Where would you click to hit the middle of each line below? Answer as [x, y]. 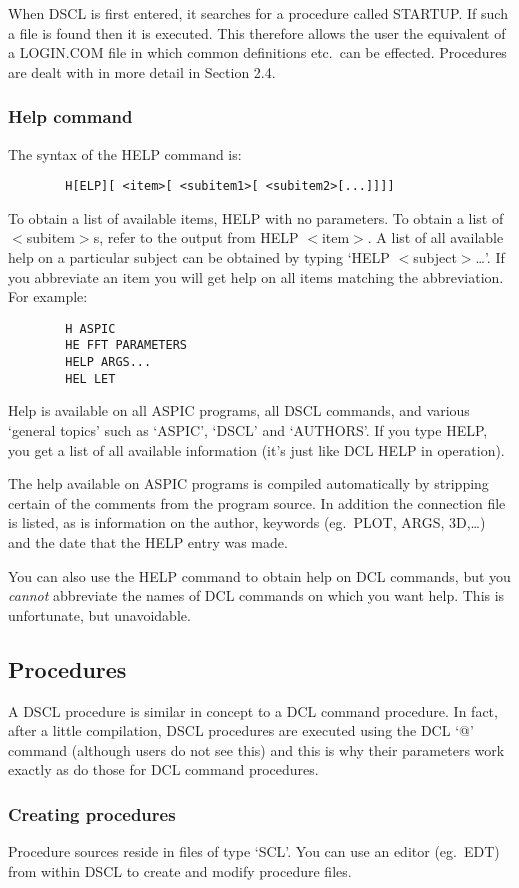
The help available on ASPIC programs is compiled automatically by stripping [248, 483]
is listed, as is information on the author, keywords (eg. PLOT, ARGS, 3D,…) [247, 522]
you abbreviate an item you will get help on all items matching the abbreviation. [256, 276]
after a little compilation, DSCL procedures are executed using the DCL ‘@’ [241, 730]
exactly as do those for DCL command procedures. [163, 769]
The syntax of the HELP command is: [125, 153]
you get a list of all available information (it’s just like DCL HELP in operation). [256, 449]
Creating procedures [92, 813]
